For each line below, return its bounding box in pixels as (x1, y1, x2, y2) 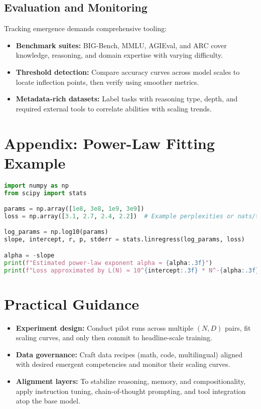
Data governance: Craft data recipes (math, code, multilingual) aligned (16, 349, 243, 359)
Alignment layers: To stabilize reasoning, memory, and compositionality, (16, 376, 246, 386)
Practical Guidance (4, 293, 139, 314)
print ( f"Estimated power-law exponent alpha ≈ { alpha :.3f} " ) (4, 259, 213, 266)
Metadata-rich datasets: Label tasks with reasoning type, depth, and (16, 93, 238, 104)
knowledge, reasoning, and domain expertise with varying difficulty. (16, 50, 223, 60)
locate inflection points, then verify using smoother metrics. (16, 76, 199, 87)
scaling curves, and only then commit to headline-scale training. (16, 332, 212, 343)
